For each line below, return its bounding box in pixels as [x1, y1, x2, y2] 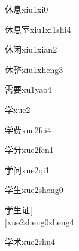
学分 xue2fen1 [5, 143, 54, 156]
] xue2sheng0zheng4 [5, 215, 74, 228]
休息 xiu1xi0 [5, 3, 48, 15]
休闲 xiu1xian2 [5, 43, 57, 56]
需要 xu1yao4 [5, 83, 52, 96]
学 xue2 [5, 103, 31, 115]
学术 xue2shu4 [5, 235, 56, 248]
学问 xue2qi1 [5, 163, 50, 176]
